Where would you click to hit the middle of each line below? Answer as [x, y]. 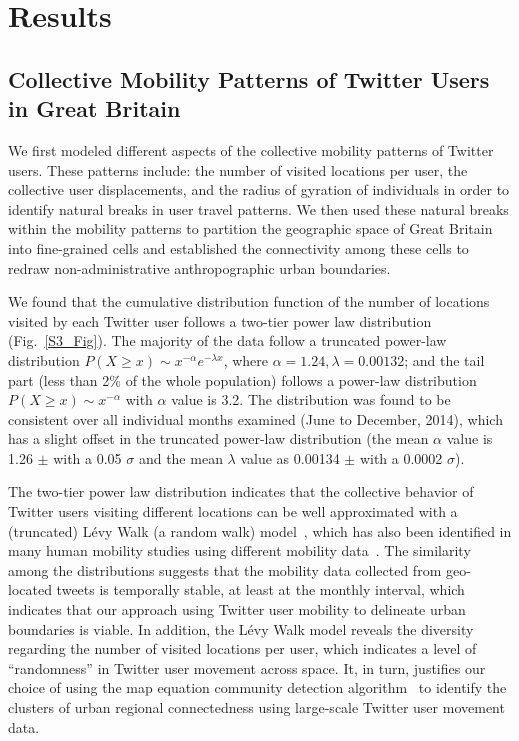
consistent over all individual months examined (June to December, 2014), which [255, 418]
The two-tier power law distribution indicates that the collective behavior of [241, 491]
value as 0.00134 [290, 457]
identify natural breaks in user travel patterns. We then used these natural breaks [258, 208]
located [30, 589]
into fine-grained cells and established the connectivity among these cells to [238, 247]
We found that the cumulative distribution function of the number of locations [249, 301]
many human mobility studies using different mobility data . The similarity [239, 550]
